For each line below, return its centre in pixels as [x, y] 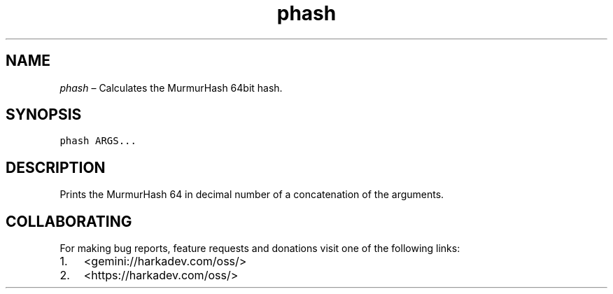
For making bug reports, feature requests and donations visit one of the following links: [260, 248]
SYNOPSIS [44, 115]
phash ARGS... [98, 141]
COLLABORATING [69, 221]
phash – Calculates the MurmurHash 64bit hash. [171, 87]
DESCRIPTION [56, 167]
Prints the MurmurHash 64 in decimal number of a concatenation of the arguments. [252, 195]
